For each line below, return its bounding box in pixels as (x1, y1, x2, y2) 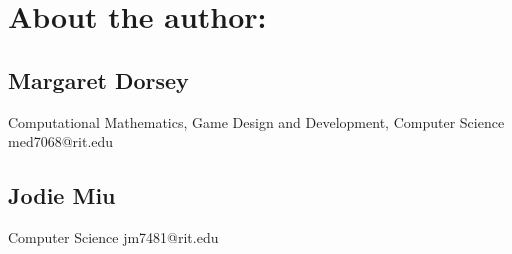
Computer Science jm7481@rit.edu (8, 226, 219, 247)
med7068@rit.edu (8, 131, 114, 152)
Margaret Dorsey (8, 64, 189, 95)
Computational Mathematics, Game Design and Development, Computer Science (8, 111, 505, 132)
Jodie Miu (8, 180, 116, 211)
